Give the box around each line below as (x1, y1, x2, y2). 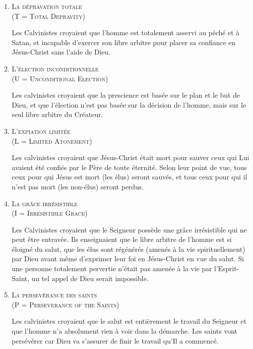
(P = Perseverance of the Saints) (11, 299, 120, 309)
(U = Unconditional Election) (11, 73, 108, 83)
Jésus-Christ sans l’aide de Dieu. (11, 47, 111, 57)
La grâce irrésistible (11, 198, 78, 208)
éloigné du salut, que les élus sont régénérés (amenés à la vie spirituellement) (11, 243, 246, 254)
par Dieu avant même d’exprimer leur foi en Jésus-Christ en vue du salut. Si (11, 253, 244, 264)
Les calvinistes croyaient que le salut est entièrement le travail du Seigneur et (11, 316, 247, 326)
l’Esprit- (214, 263, 239, 274)
